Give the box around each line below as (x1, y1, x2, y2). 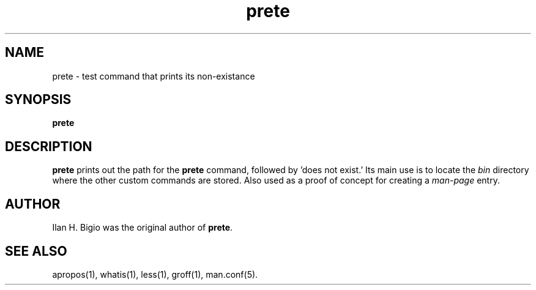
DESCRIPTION (5, 138, 92, 154)
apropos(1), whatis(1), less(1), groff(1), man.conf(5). (52, 269, 258, 280)
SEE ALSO (5, 243, 67, 259)
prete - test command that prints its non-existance (52, 70, 255, 81)
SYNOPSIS (5, 92, 72, 108)
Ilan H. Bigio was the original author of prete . (52, 222, 233, 233)
